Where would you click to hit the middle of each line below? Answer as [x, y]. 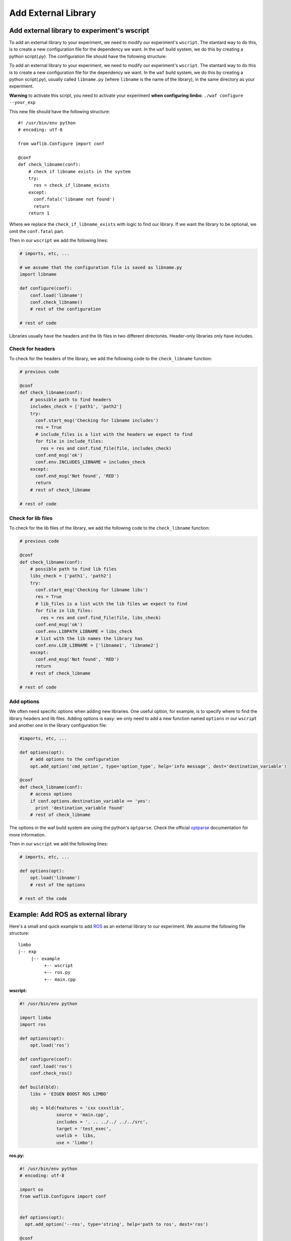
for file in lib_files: [64, 611]
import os [32, 1190]
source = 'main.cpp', [83, 1115]
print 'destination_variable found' [80, 808]
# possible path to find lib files [73, 569]
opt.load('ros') [50, 1045]
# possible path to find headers [71, 399]
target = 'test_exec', [84, 1129]
